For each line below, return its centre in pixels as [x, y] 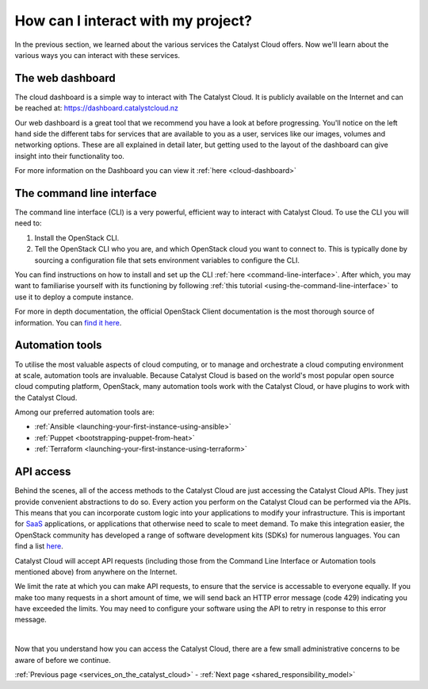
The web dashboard [65, 78]
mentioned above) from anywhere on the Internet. [96, 572]
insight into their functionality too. [69, 156]
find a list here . [39, 546]
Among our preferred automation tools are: [84, 412]
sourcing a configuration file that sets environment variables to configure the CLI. [167, 260]
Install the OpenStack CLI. [77, 237]
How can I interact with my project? [134, 21]
